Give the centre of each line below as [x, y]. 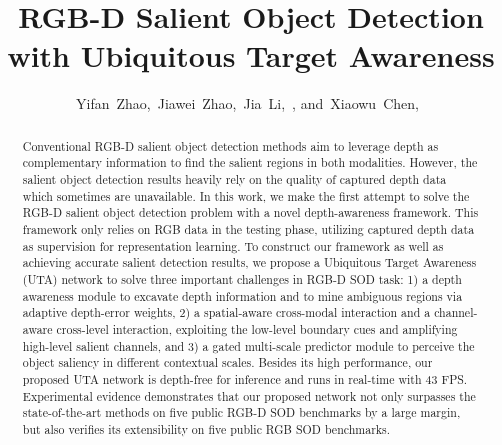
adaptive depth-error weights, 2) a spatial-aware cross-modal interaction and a [226, 312]
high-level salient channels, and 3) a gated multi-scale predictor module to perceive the [248, 345]
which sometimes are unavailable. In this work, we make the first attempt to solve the [246, 195]
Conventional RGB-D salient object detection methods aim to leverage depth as [230, 145]
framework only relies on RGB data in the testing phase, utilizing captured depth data [248, 228]
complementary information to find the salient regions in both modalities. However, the [250, 162]
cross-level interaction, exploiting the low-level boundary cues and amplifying [257, 328]
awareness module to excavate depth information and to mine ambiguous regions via [242, 295]
